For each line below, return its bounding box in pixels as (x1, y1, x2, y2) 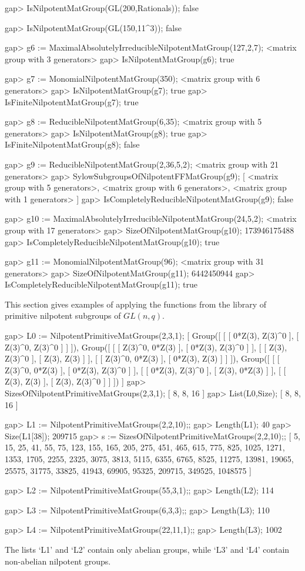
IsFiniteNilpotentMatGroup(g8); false (5, 138, 140, 151)
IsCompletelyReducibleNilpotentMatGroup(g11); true (5, 278, 197, 290)
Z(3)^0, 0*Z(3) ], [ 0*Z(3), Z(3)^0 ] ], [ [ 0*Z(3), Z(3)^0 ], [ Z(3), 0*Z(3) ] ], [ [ (5, 363, 286, 376)
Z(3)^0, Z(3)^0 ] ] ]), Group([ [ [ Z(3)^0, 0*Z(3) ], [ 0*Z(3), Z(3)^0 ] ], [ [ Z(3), (5, 340, 287, 353)
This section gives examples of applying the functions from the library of (5, 298, 267, 310)
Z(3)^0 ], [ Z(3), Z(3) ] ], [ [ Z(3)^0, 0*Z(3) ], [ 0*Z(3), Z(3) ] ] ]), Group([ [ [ (5, 352, 280, 365)
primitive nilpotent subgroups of (5, 309, 121, 322)
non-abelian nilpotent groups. (5, 555, 111, 567)
